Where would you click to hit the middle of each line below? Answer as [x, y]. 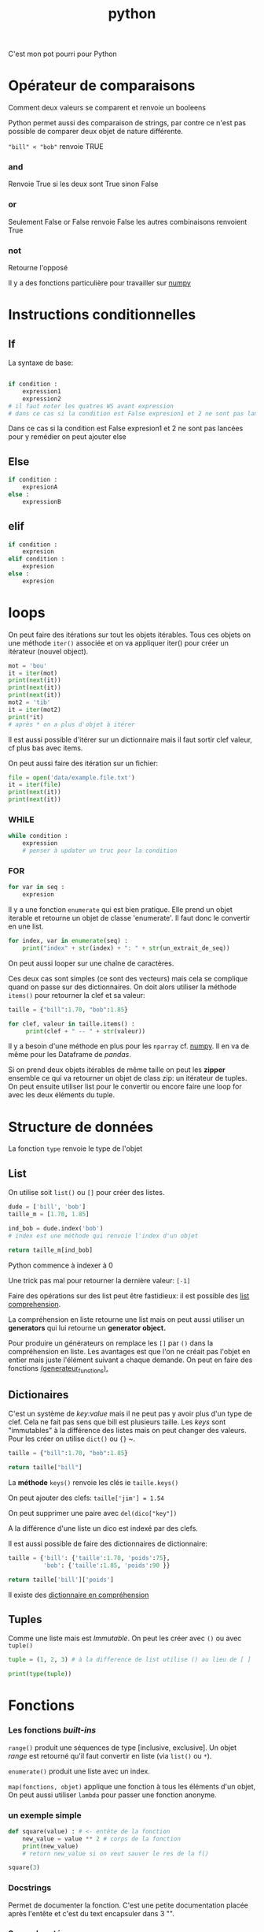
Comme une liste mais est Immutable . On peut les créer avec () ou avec [125, 1638]
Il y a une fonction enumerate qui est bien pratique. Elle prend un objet [121, 910]
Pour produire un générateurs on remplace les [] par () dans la [111, 1343]
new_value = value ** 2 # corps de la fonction [101, 1839]
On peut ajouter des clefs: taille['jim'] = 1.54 [86, 1498]
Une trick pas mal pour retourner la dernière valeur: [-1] [99, 1280]
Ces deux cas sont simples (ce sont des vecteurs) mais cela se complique [128, 978]
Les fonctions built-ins [52, 1730]
